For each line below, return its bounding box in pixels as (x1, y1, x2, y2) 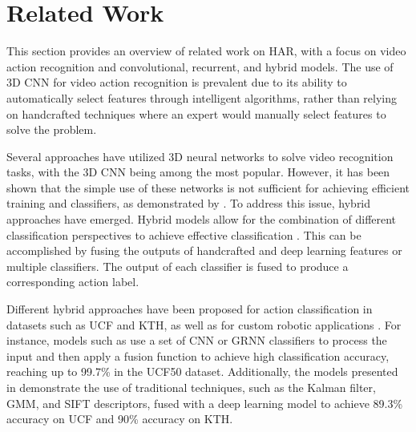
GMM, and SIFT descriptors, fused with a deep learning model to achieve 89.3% (6, 394, 403, 411)
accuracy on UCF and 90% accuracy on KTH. (6, 410, 233, 427)
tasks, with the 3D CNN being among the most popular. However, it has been (6, 164, 390, 180)
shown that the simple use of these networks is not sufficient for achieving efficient (6, 179, 410, 196)
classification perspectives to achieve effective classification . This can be (6, 226, 361, 243)
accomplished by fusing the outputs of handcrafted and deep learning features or (6, 242, 402, 259)
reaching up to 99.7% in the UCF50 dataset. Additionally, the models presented (6, 363, 398, 380)
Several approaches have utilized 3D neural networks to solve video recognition (6, 147, 394, 164)
